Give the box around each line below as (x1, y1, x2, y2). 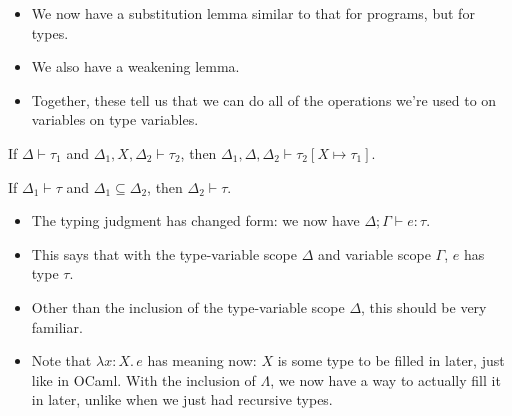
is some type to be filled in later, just (277, 350, 505, 371)
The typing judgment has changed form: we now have (31, 210, 360, 231)
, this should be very (361, 296, 487, 317)
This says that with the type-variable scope (31, 243, 297, 264)
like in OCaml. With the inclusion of (31, 369, 256, 390)
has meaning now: (147, 350, 257, 371)
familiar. (31, 316, 83, 337)
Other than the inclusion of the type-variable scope (31, 296, 345, 317)
